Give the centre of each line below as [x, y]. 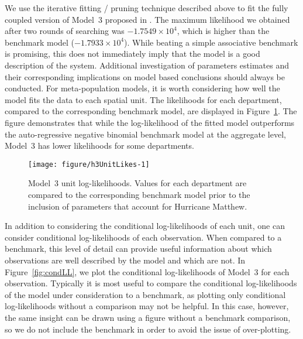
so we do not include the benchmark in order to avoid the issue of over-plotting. [148, 329]
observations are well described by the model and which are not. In [125, 260]
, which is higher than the [223, 31]
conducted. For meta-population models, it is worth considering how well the [142, 88]
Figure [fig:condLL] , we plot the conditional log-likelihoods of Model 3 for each [147, 271]
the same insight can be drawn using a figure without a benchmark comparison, [148, 317]
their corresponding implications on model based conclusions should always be [145, 76]
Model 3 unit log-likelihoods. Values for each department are [137, 183]
